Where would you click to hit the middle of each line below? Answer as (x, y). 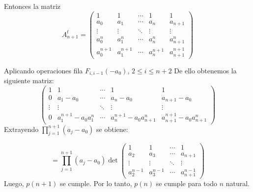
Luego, (14, 183)
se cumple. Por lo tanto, (96, 183)
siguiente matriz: (29, 80)
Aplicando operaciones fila (43, 70)
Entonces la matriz (32, 6)
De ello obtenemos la (205, 70)
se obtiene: (112, 129)
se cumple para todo (186, 183)
